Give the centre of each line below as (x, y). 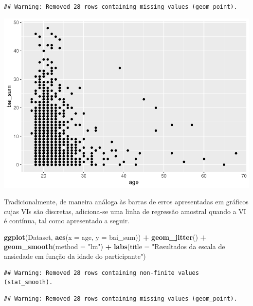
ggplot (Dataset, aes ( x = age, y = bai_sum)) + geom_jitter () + (105, 237)
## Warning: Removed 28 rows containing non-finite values (101, 273)
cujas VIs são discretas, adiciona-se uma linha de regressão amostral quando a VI (125, 211)
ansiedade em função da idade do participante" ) (75, 256)
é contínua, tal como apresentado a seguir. (67, 221)
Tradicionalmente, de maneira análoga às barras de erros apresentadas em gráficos (126, 202)
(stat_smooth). (28, 282)
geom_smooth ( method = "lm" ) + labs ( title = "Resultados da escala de (115, 246)
